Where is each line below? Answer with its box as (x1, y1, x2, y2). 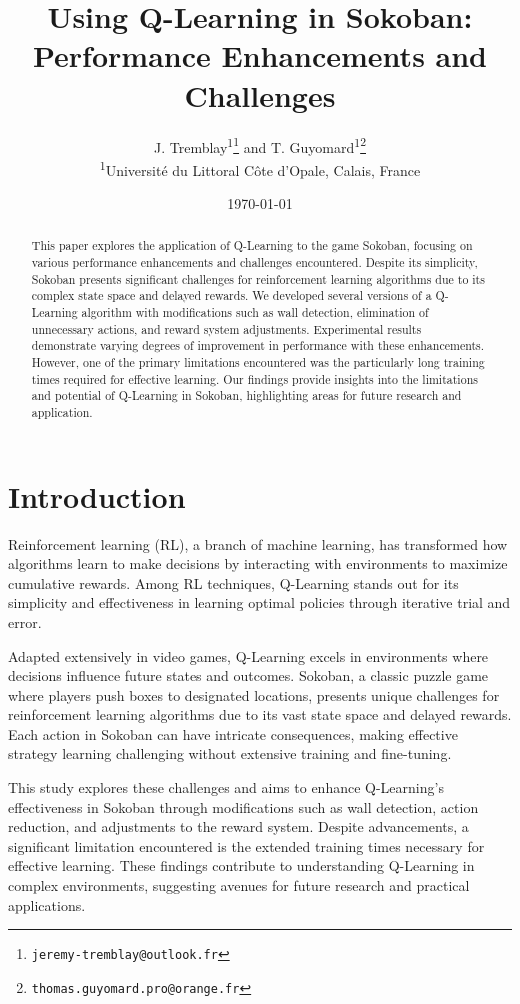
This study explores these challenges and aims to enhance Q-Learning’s (8, 777, 444, 798)
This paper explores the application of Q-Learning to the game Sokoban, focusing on (31, 237, 473, 254)
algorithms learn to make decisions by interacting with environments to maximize (8, 553, 508, 574)
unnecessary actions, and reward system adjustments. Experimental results (31, 320, 422, 337)
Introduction (8, 475, 186, 516)
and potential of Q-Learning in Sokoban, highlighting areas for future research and (31, 387, 462, 404)
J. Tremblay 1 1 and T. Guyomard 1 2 (154, 133, 366, 157)
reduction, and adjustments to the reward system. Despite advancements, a (8, 816, 469, 837)
